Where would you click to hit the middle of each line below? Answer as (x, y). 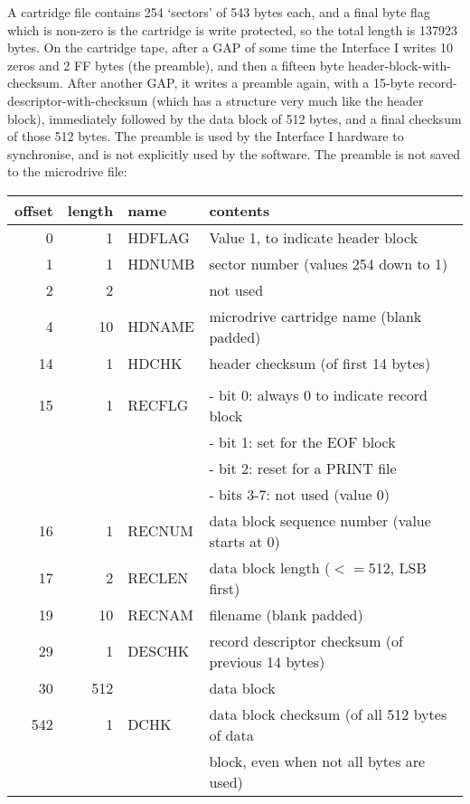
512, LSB (397, 567)
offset (34, 210)
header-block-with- (400, 65)
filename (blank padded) (286, 614)
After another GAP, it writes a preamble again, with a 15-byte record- (262, 83)
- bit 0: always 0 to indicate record (318, 394)
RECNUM (161, 531)
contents (240, 210)
